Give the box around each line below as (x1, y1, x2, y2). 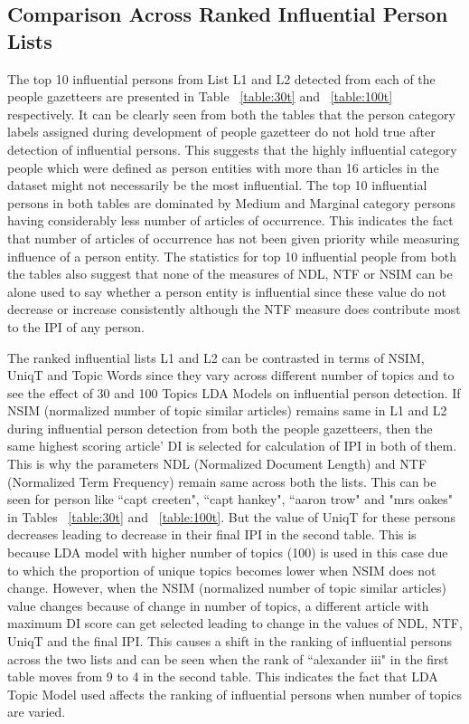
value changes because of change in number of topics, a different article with (7, 595, 429, 614)
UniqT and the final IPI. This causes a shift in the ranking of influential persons (7, 632, 452, 650)
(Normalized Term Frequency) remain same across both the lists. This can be (7, 472, 436, 491)
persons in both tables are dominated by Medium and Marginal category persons (7, 193, 456, 212)
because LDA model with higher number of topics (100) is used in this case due (7, 543, 448, 562)
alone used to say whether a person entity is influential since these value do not (7, 281, 446, 300)
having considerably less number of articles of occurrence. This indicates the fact (7, 211, 454, 230)
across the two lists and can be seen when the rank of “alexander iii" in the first (7, 649, 449, 668)
